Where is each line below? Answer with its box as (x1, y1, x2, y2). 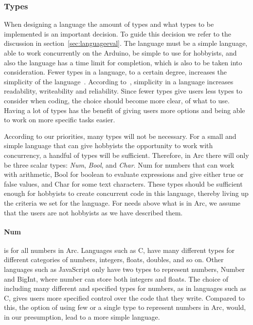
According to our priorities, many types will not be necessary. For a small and (4, 131, 236, 141)
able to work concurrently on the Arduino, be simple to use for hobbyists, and (4, 48, 237, 57)
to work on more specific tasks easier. (4, 115, 115, 125)
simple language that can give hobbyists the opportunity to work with (4, 140, 213, 151)
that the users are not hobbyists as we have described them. (4, 207, 183, 217)
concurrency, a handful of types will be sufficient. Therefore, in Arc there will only (4, 150, 249, 160)
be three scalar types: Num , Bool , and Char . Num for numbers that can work (4, 159, 235, 170)
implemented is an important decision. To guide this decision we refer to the (4, 28, 232, 38)
